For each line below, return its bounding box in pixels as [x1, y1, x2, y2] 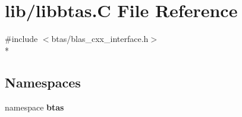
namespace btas [5, 100, 64, 113]
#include [5, 32, 38, 45]
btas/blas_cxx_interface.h [51, 32, 149, 45]
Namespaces [5, 73, 81, 91]
